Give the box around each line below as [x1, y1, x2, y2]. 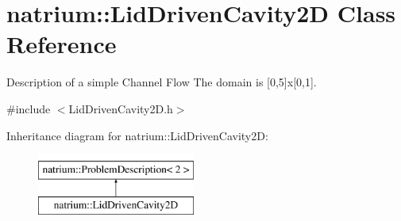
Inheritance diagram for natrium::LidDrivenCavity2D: [6, 127, 268, 143]
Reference [6, 28, 117, 60]
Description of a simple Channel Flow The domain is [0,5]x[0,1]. [6, 74, 317, 90]
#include [6, 100, 51, 116]
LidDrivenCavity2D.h [68, 100, 173, 116]
